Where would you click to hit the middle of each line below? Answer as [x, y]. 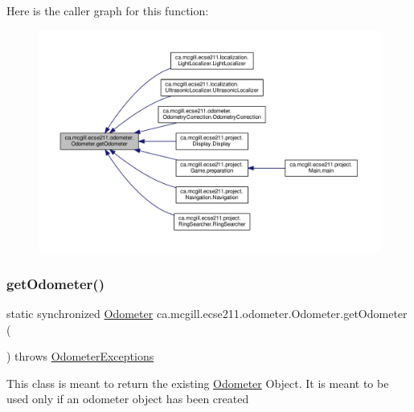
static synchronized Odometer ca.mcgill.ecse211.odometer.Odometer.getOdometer [207, 313]
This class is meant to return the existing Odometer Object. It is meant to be [198, 383]
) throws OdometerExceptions [80, 356]
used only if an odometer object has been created [128, 399]
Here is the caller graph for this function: [108, 10]
